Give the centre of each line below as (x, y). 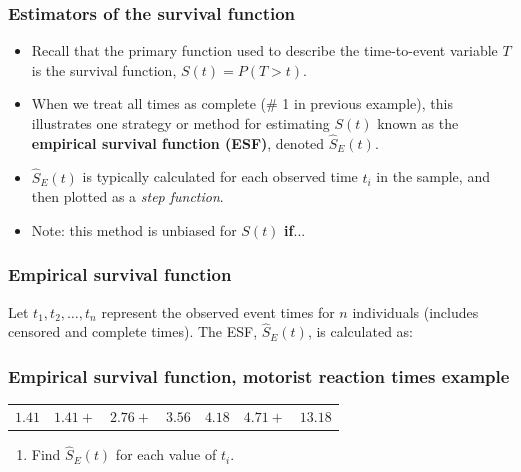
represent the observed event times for (218, 311)
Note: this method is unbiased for (134, 229)
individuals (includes (415, 311)
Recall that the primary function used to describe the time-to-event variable (264, 50)
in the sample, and (433, 176)
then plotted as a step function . (127, 196)
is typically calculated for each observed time (220, 176)
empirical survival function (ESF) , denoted (178, 142)
